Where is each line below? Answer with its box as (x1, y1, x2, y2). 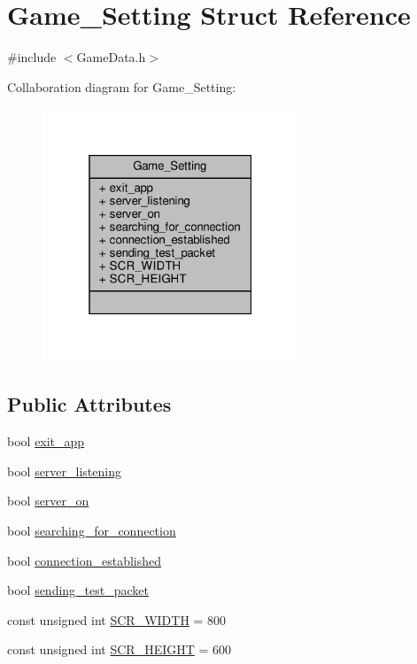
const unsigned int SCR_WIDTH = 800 (7, 610, 227, 629)
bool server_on (7, 491, 89, 510)
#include (7, 48, 57, 66)
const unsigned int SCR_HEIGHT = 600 (7, 640, 232, 659)
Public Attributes (7, 390, 172, 418)
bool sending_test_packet (7, 581, 149, 599)
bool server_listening (7, 461, 121, 480)
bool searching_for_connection (7, 521, 176, 540)
